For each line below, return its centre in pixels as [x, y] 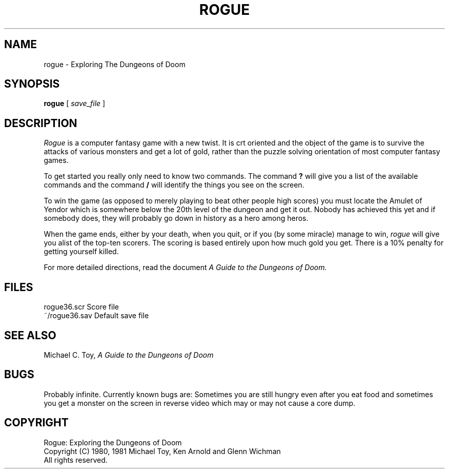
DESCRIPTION [41, 123]
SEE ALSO [30, 335]
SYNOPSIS [32, 84]
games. [56, 160]
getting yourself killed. [81, 252]
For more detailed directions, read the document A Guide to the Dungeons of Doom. [185, 268]
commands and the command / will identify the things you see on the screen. [174, 185]
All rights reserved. [76, 460]
